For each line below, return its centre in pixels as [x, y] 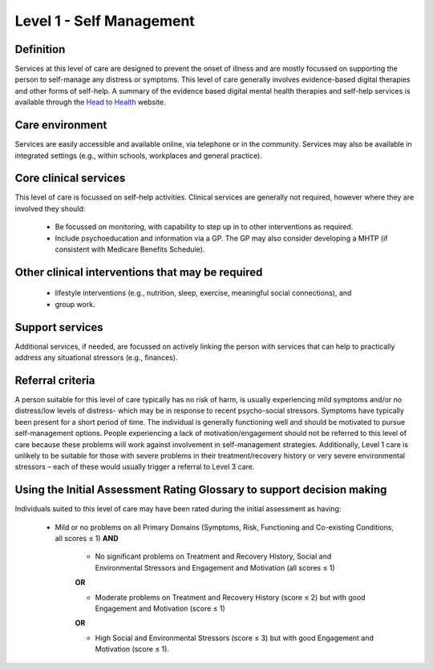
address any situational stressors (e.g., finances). [96, 357]
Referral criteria [55, 380]
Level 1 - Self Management [105, 21]
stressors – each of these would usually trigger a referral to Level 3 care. [135, 467]
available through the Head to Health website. [90, 102]
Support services [59, 327]
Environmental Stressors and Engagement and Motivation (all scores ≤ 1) [215, 567]
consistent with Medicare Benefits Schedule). [130, 249]
